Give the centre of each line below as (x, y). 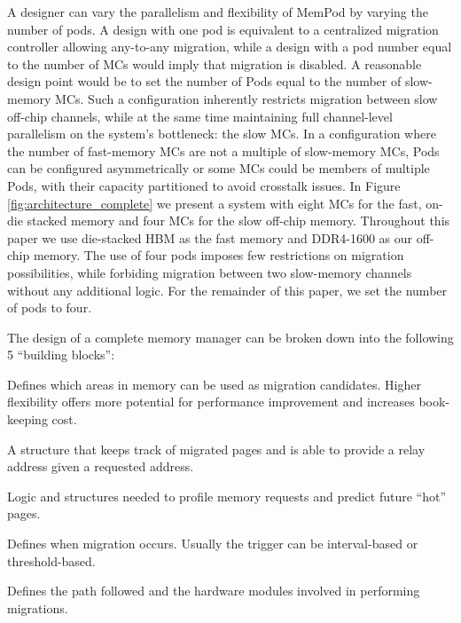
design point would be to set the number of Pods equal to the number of (204, 81)
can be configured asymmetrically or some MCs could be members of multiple (219, 168)
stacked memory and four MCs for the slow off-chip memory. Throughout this (238, 221)
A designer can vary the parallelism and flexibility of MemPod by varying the (218, 12)
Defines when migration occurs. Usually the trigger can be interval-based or (213, 544)
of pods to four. (50, 308)
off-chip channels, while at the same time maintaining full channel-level (200, 116)
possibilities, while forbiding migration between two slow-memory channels (210, 272)
